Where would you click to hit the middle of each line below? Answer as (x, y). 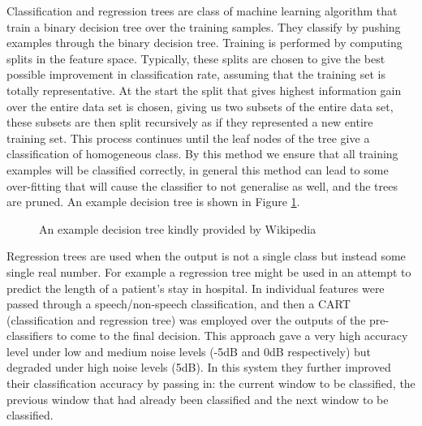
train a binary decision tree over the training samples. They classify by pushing (204, 26)
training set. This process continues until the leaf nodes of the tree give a (188, 138)
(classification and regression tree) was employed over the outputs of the (186, 319)
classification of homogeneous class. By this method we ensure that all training (202, 154)
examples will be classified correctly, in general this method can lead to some (198, 169)
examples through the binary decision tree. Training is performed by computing (205, 43)
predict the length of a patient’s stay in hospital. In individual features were (196, 288)
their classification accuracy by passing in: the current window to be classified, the (211, 383)
